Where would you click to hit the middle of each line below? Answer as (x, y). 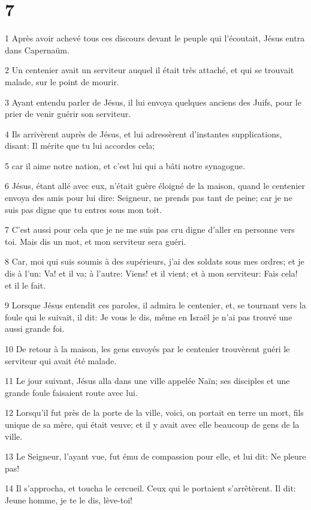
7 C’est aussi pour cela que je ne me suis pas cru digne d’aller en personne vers (150, 229)
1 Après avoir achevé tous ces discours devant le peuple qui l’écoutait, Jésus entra (155, 38)
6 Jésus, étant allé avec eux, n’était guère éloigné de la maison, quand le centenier (155, 186)
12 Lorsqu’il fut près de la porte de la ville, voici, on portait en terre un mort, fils (154, 412)
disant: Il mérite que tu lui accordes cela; (80, 145)
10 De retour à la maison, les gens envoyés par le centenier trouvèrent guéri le (147, 349)
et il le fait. (25, 285)
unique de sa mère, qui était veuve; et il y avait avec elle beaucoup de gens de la (152, 424)
